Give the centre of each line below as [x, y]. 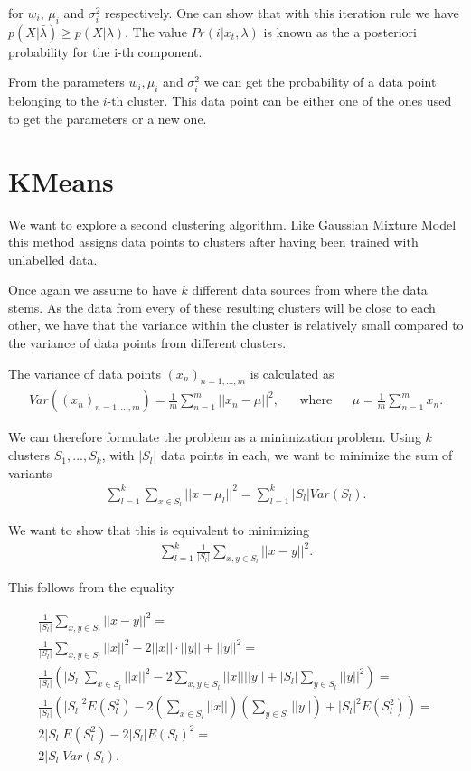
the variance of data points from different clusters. [147, 343]
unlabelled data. [53, 259]
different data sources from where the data [310, 290]
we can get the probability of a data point [320, 82]
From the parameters [66, 82]
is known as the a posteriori [340, 31]
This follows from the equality [91, 587]
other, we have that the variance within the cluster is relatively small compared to [236, 325]
